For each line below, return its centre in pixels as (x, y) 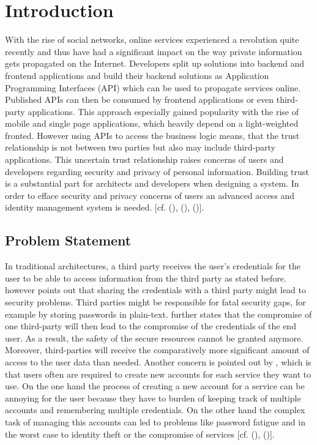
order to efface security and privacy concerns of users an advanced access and (150, 195)
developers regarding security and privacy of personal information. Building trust (157, 171)
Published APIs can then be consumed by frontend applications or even (140, 99)
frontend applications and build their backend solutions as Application (137, 75)
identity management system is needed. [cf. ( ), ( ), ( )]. (105, 207)
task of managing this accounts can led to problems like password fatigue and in (155, 421)
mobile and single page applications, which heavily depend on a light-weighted (152, 123)
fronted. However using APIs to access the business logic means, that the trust (152, 135)
